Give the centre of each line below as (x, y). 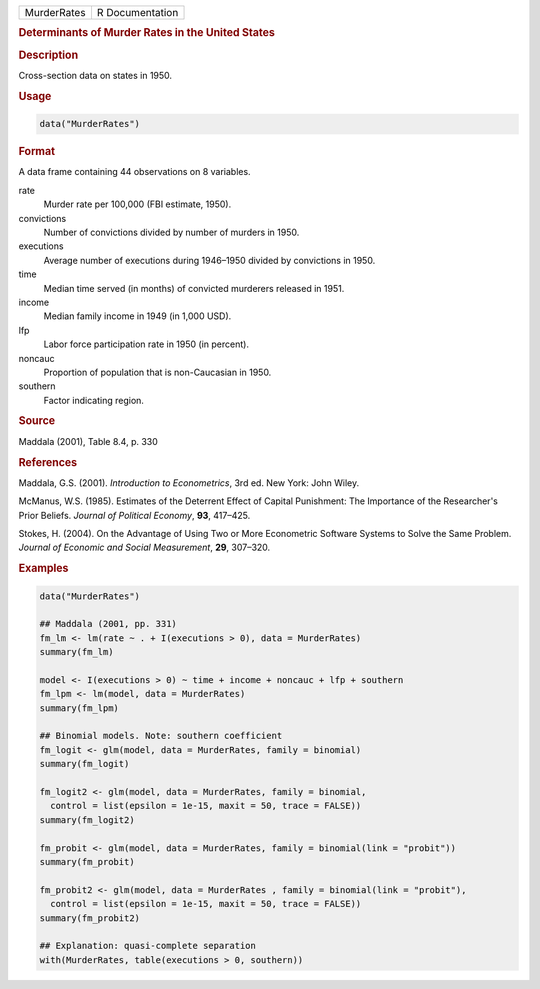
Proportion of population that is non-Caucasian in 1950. (157, 372)
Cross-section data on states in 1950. (95, 75)
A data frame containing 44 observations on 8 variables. (134, 172)
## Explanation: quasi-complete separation (148, 946)
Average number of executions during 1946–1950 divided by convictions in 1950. (209, 260)
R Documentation (137, 12)
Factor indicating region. (94, 400)
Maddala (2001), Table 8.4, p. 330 (88, 441)
